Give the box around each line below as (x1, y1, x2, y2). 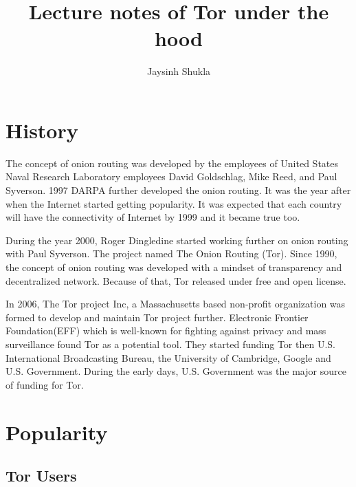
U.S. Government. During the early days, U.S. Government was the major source (5, 364, 346, 378)
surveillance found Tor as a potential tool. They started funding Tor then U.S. (5, 336, 335, 351)
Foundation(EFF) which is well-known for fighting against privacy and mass (5, 323, 326, 338)
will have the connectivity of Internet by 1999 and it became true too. (5, 210, 300, 224)
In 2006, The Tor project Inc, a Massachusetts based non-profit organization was (5, 296, 346, 311)
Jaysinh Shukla (146, 64, 211, 78)
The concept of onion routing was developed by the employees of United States (5, 155, 339, 170)
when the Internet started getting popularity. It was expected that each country (5, 196, 342, 210)
